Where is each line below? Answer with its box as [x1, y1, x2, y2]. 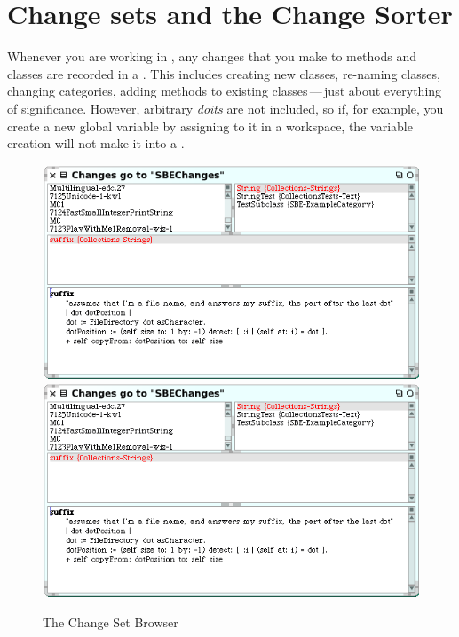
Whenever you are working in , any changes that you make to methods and [7, 47, 417, 66]
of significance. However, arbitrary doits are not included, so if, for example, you [7, 98, 444, 117]
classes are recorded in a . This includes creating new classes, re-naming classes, [7, 64, 440, 83]
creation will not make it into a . [7, 134, 185, 153]
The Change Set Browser [43, 612, 178, 631]
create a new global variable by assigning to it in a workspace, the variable [7, 116, 413, 135]
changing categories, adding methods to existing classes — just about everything [7, 82, 442, 100]
